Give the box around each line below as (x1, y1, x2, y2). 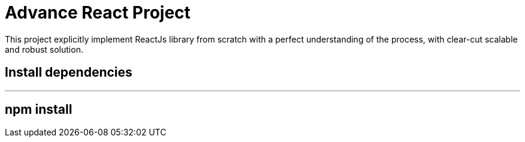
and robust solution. (5, 44, 83, 55)
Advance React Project (5, 2, 191, 23)
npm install (5, 102, 73, 117)
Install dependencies (5, 65, 132, 80)
